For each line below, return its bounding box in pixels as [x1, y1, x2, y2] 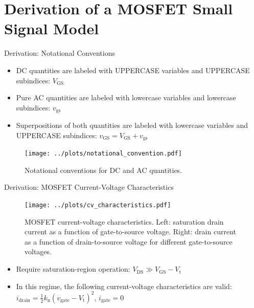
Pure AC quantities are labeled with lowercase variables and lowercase [16, 92, 236, 103]
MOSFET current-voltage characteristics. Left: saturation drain [25, 216, 224, 227]
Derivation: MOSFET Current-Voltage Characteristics [4, 182, 174, 192]
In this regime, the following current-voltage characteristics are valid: [16, 280, 232, 291]
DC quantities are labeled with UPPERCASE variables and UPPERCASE [16, 64, 250, 75]
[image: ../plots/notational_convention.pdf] [25, 150, 182, 158]
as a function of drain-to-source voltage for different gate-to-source [25, 236, 233, 247]
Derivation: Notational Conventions [4, 48, 115, 58]
